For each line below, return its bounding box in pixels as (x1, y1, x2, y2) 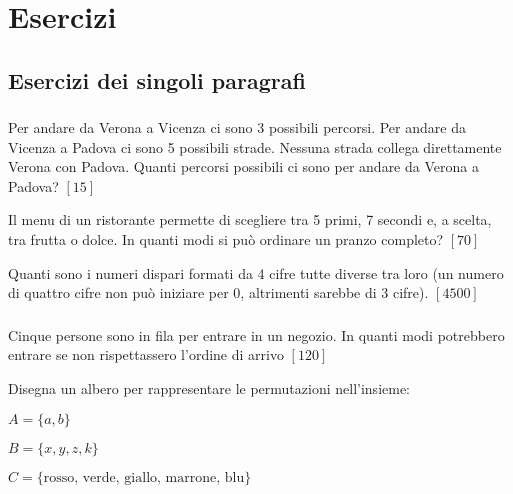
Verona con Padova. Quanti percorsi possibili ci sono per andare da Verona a (8, 156, 479, 177)
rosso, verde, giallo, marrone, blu (43, 470, 245, 485)
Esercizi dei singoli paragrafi (8, 64, 306, 95)
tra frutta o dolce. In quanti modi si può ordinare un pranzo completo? (8, 229, 444, 250)
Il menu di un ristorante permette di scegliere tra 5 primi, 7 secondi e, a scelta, (8, 209, 492, 230)
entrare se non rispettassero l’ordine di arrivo (8, 344, 284, 365)
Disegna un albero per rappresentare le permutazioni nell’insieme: (8, 377, 411, 398)
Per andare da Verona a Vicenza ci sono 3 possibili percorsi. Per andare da (8, 117, 466, 138)
